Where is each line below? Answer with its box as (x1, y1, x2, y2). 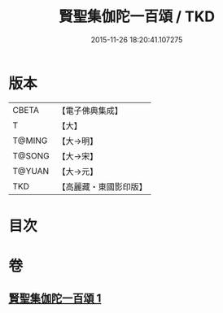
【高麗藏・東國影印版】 (57, 180, 148, 192)
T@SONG (12, 150, 50, 161)
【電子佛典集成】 (57, 105, 124, 116)
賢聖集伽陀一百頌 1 (8, 292, 102, 306)
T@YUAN (12, 165, 50, 176)
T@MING (12, 135, 48, 146)
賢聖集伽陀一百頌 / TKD (58, 7, 216, 26)
